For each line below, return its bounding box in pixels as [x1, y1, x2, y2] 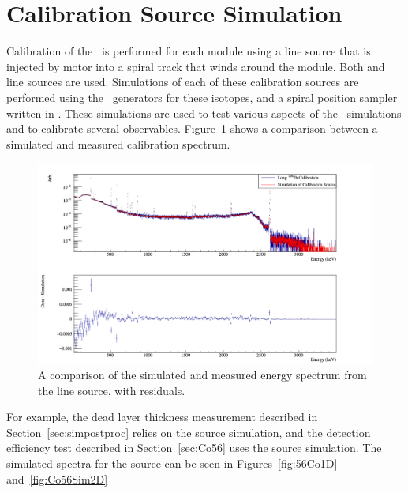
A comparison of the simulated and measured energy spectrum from [38, 367, 367, 383]
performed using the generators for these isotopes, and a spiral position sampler [6, 88, 398, 105]
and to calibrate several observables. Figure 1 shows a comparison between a [6, 120, 378, 137]
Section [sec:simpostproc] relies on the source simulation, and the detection [6, 423, 371, 440]
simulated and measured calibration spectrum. [6, 135, 230, 152]
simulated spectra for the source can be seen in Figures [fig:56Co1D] [6, 455, 338, 472]
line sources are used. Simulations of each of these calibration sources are [6, 73, 359, 90]
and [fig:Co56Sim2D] [6, 470, 108, 487]
